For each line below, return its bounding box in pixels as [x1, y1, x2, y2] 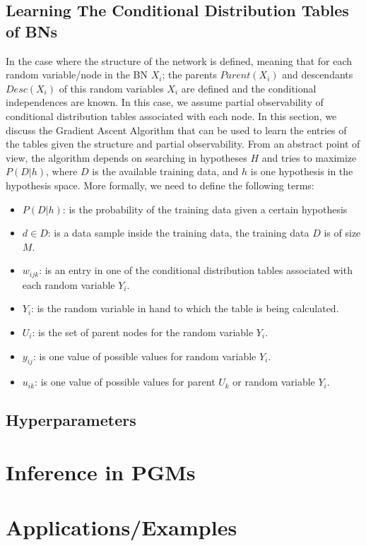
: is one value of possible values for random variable [33, 348, 256, 363]
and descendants [282, 67, 353, 82]
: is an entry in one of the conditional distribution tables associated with [39, 263, 353, 278]
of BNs [6, 20, 58, 42]
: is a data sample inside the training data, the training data [47, 225, 309, 240]
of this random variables [59, 81, 164, 95]
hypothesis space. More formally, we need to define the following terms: [6, 177, 314, 192]
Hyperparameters [6, 409, 136, 431]
